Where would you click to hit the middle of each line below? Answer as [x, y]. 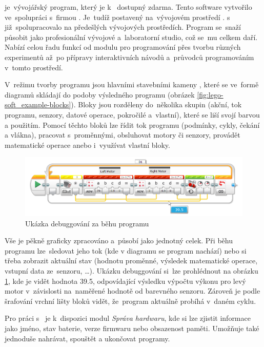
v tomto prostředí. [34, 67]
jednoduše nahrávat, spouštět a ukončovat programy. [87, 338]
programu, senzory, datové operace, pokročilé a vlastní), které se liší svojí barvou [132, 114]
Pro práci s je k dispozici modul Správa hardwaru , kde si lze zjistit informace [128, 318]
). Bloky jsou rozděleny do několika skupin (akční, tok [156, 104]
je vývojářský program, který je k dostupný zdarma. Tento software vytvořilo [128, 7]
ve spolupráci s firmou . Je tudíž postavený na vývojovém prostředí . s [117, 17]
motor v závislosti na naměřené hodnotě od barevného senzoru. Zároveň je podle [133, 291]
